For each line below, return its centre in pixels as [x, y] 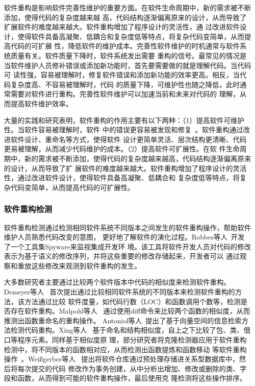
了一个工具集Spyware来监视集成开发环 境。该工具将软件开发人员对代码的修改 [127, 246]
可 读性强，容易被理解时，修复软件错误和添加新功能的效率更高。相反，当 [122, 75]
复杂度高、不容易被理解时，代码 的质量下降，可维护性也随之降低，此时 [125, 84]
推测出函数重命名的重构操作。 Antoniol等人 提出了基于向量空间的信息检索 [123, 320]
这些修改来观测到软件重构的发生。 [86, 265]
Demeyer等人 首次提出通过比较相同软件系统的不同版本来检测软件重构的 [120, 292]
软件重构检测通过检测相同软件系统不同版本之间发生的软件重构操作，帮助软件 [127, 227]
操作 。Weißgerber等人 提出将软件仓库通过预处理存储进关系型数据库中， [122, 359]
